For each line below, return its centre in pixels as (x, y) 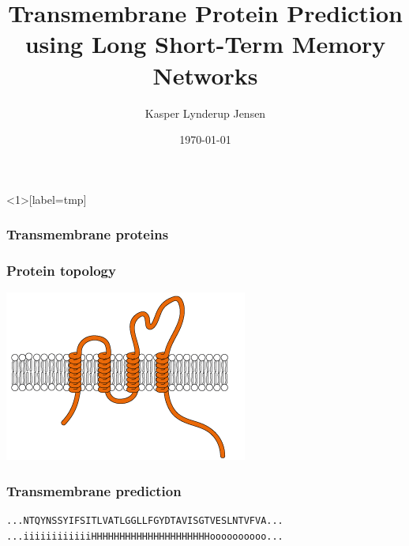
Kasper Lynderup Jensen (205, 113)
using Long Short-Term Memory (205, 44)
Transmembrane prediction (94, 490)
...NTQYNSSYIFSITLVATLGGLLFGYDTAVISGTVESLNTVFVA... (145, 521)
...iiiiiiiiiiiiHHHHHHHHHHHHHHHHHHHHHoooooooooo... (145, 536)
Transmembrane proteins (88, 234)
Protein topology (61, 271)
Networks (205, 75)
